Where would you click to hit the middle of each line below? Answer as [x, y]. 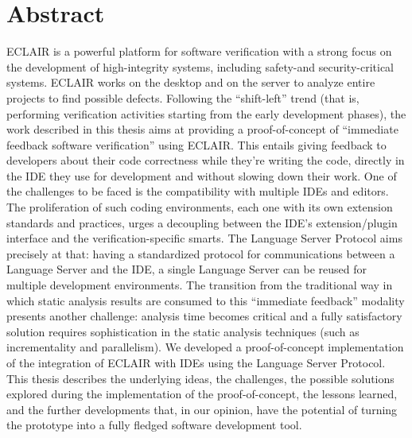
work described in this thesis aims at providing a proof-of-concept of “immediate [202, 129]
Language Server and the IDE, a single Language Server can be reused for [187, 269]
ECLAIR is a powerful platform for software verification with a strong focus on [199, 51]
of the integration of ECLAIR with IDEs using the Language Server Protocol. [196, 362]
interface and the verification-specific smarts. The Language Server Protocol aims [204, 238]
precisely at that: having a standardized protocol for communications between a [201, 253]
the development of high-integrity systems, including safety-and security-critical [200, 66]
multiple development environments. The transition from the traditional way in [200, 285]
